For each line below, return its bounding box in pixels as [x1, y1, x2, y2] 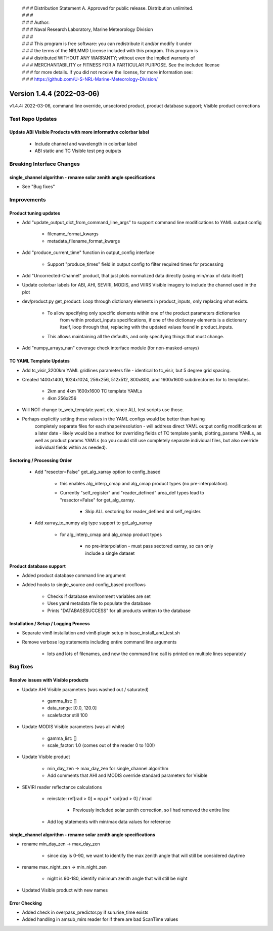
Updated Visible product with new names [22, 887, 108, 893]
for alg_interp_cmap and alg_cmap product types [60, 531, 162, 538]
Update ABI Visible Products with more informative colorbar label [9, 129, 149, 135]
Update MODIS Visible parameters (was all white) [22, 724, 125, 730]
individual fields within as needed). [34, 444, 107, 451]
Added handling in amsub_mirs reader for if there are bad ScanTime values [22, 916, 178, 922]
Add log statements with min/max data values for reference [47, 818, 171, 825]
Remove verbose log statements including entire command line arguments [22, 639, 177, 645]
